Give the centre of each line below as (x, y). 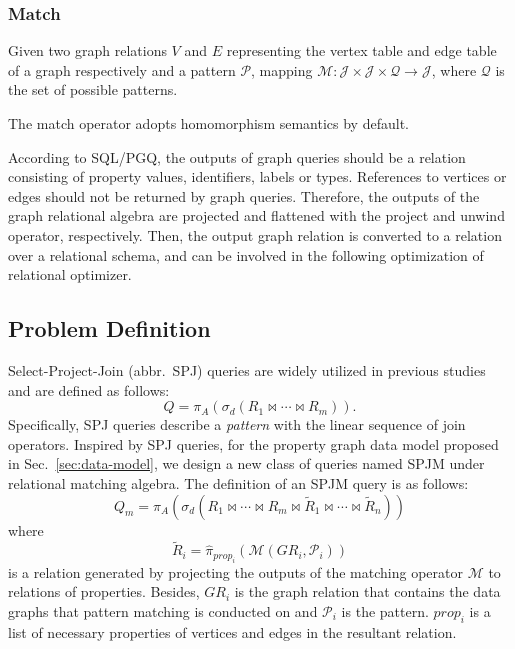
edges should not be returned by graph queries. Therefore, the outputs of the (244, 195)
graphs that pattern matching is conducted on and (163, 610)
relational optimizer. (70, 274)
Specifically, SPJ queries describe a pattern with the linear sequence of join (237, 424)
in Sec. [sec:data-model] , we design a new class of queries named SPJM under (246, 463)
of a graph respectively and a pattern (122, 69)
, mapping (282, 69)
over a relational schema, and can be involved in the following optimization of (246, 254)
